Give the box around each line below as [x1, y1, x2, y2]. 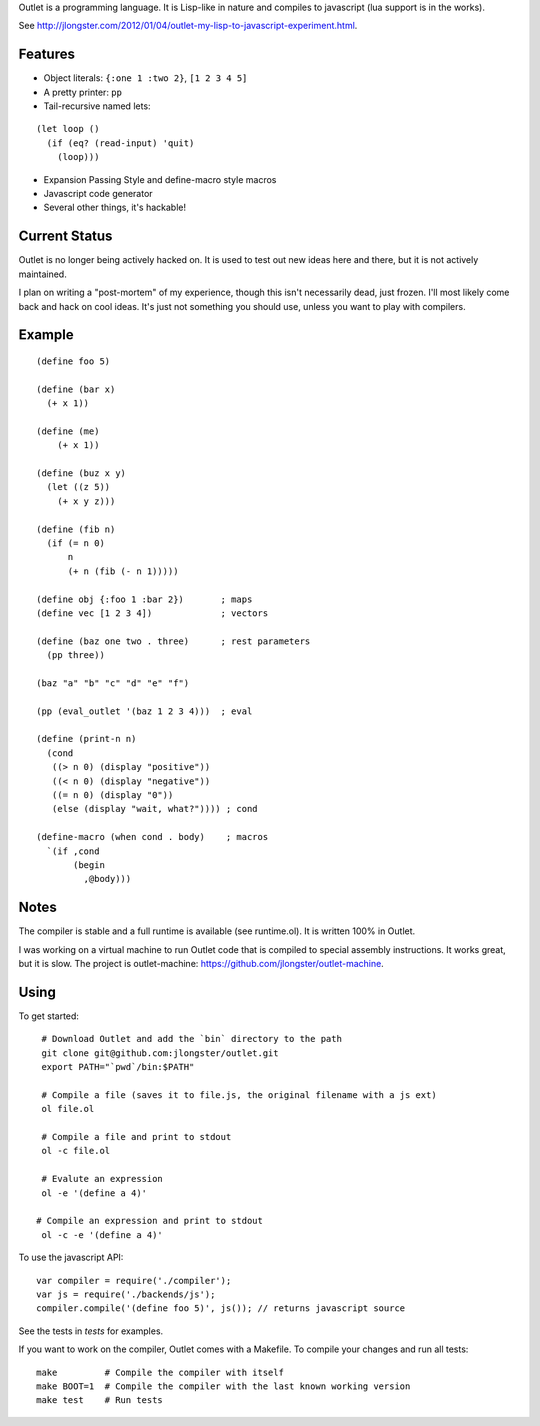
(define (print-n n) [36, 733, 137, 745]
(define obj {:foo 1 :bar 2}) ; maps [36, 593, 253, 605]
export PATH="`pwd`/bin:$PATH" [41, 1061, 195, 1073]
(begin [73, 859, 105, 870]
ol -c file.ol [41, 1145, 111, 1157]
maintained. [18, 268, 67, 280]
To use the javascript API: [18, 1251, 124, 1264]
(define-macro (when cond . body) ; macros [36, 831, 269, 843]
